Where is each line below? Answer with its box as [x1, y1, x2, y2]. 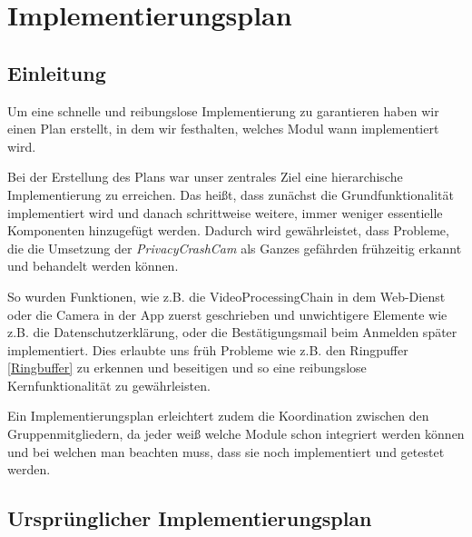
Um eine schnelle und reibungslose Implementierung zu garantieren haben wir [7, 101, 439, 120]
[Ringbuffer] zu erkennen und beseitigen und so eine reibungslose [7, 358, 367, 377]
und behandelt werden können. [7, 256, 179, 275]
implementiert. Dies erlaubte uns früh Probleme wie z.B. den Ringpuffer [7, 340, 408, 359]
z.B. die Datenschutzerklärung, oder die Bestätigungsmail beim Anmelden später [7, 323, 457, 342]
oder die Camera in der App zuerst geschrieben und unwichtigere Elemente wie [7, 304, 447, 323]
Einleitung [7, 58, 106, 86]
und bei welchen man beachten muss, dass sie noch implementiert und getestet [7, 442, 445, 461]
